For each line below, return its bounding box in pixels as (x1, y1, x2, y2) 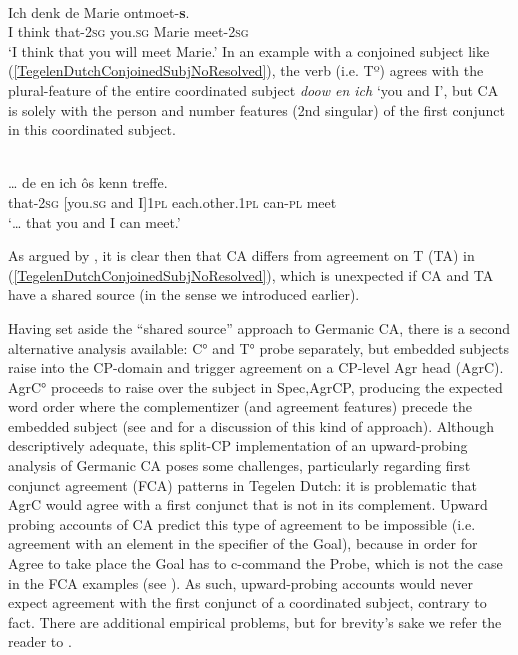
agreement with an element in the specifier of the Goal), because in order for (8, 533, 478, 554)
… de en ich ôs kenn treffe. (8, 172, 168, 193)
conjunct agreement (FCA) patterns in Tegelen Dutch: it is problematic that (8, 474, 477, 495)
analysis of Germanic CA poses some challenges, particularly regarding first (8, 455, 471, 476)
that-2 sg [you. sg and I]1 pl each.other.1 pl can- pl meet (8, 191, 337, 212)
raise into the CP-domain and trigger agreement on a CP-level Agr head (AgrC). (8, 357, 504, 378)
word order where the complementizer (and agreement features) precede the (8, 396, 472, 417)
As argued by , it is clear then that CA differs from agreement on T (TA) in (8, 245, 475, 266)
